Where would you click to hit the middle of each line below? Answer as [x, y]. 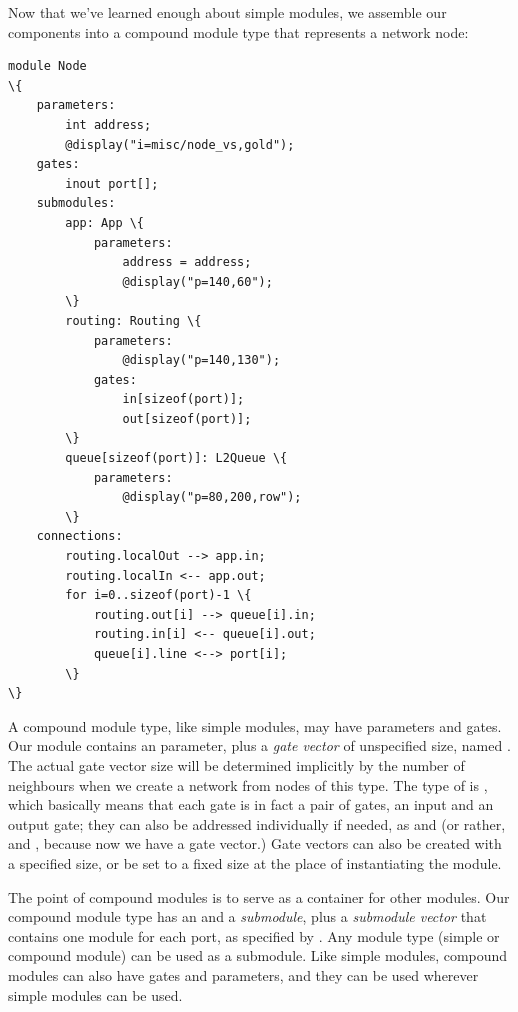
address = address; [187, 262]
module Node [47, 66]
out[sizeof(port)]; [187, 418]
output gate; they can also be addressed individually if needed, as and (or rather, [257, 823]
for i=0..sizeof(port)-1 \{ [158, 595]
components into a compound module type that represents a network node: [238, 31]
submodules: [76, 203]
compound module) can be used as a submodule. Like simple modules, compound [258, 955]
